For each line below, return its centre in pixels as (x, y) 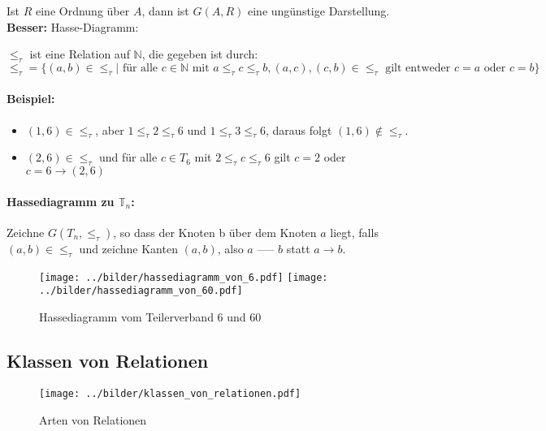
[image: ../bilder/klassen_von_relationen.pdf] (170, 393)
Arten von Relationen (93, 419)
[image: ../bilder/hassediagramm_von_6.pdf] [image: (184, 277)
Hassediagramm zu (61, 201)
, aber (110, 129)
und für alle (128, 157)
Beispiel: (31, 99)
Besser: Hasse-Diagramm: (73, 26)
